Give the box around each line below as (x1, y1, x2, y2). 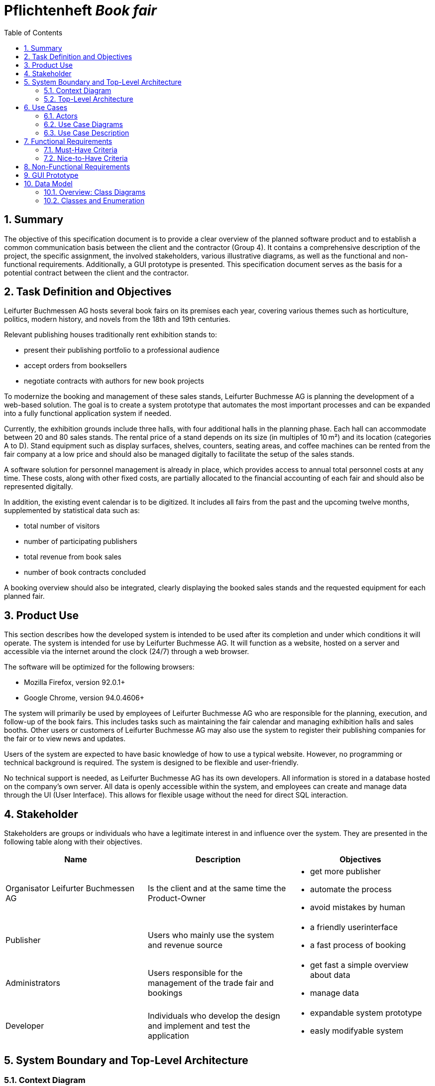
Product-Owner (147, 893, 206, 904)
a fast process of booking (310, 940, 406, 950)
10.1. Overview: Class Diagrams (44, 187, 146, 196)
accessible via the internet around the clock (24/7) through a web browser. (4, 647, 249, 656)
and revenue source (147, 940, 222, 950)
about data (310, 970, 350, 980)
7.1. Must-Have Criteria (44, 145, 117, 154)
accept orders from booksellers (24, 361, 127, 370)
